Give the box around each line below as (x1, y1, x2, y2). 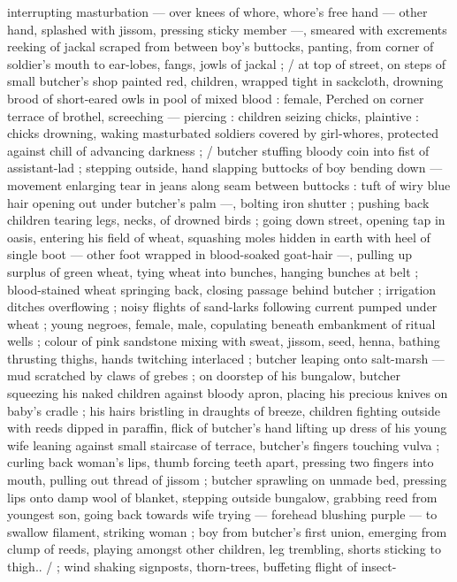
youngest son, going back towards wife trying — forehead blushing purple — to (7, 505, 438, 524)
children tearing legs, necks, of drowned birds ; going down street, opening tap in (7, 211, 446, 229)
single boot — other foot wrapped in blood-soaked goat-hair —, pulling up (7, 245, 413, 264)
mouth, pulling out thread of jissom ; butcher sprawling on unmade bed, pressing (7, 471, 447, 489)
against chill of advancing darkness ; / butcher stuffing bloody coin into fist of (7, 141, 430, 159)
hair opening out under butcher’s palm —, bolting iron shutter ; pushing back (7, 193, 430, 211)
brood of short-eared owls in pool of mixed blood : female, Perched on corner (7, 88, 424, 107)
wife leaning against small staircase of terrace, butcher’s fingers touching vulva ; (7, 435, 440, 454)
